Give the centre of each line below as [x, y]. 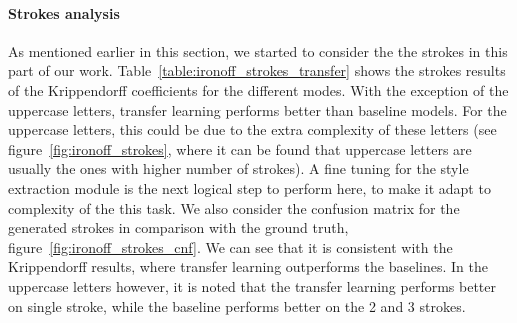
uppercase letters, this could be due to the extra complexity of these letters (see [252, 129]
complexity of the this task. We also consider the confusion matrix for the [234, 207]
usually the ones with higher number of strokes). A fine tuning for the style [238, 168]
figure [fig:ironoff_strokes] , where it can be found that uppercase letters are [240, 148]
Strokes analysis [64, 12]
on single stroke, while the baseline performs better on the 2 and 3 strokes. [237, 305]
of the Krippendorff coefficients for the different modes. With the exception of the [258, 89]
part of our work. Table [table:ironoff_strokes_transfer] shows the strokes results [257, 70]
